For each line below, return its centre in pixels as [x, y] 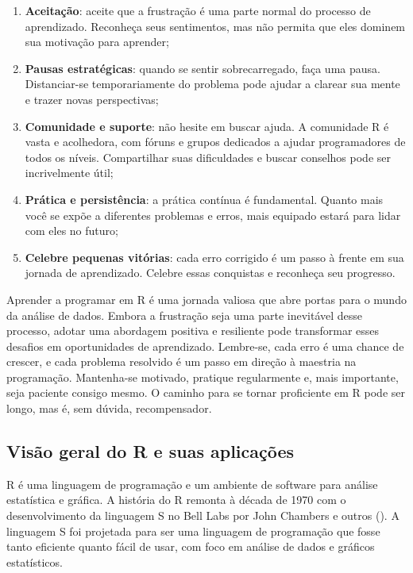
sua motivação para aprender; [97, 42]
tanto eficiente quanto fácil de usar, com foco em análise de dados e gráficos [191, 546]
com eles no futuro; [71, 231]
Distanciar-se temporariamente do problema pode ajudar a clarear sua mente [212, 84]
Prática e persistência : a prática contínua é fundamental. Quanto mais [204, 199]
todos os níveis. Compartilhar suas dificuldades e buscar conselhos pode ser [208, 157]
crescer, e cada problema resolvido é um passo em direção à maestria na [181, 361]
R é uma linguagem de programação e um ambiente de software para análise [192, 484]
